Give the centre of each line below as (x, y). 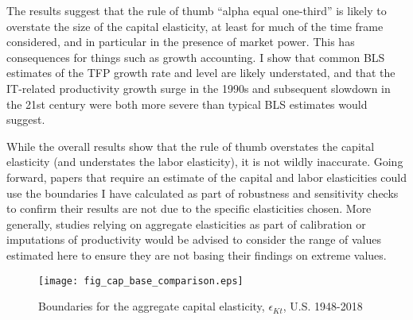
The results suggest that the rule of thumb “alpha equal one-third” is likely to (197, 10)
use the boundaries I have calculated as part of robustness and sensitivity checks (203, 193)
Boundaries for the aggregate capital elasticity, (152, 306)
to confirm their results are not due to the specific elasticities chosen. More (189, 208)
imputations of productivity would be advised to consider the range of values (194, 239)
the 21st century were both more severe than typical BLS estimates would (187, 104)
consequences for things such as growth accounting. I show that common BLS (196, 57)
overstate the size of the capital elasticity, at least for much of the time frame (195, 26)
